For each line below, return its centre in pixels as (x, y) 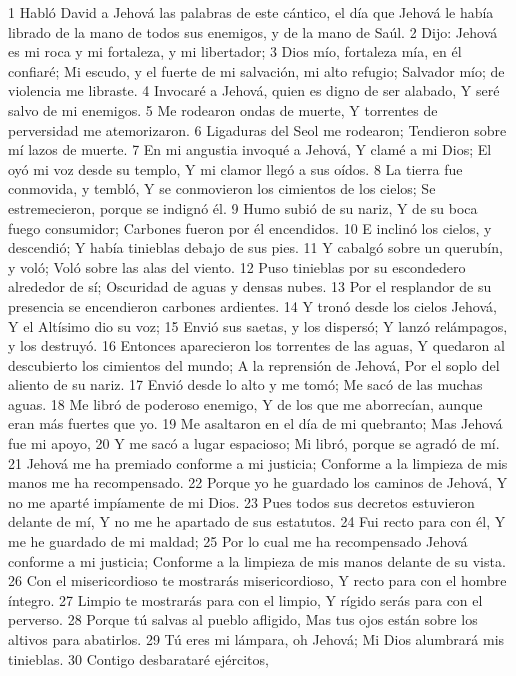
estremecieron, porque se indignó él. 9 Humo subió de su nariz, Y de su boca (243, 207)
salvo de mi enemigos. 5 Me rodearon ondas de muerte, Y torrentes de (223, 109)
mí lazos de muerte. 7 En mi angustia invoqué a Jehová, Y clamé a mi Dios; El (250, 149)
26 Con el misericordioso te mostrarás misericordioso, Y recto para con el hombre (257, 580)
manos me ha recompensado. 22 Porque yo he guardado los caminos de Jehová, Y (258, 482)
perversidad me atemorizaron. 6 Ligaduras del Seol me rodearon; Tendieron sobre (257, 129)
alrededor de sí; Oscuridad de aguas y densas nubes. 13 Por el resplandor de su (250, 286)
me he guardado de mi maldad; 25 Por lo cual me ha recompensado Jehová (238, 541)
